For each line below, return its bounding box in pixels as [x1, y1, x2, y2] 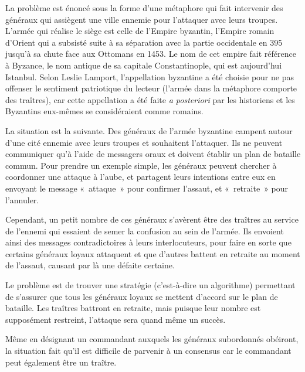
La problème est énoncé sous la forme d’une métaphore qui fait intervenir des [5, 2, 283, 13]
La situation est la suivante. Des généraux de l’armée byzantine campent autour [5, 124, 293, 136]
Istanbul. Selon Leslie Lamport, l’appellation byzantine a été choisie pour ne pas [5, 70, 294, 83]
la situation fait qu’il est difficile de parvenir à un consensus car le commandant [5, 344, 292, 357]
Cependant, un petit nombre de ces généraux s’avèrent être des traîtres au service [5, 213, 299, 226]
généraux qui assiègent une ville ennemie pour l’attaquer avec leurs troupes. [5, 13, 278, 25]
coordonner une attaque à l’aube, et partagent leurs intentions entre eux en [5, 170, 276, 183]
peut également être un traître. [5, 356, 117, 368]
